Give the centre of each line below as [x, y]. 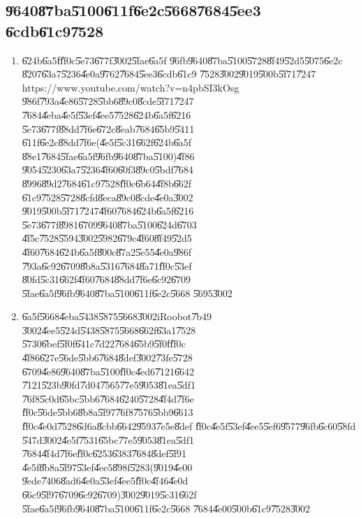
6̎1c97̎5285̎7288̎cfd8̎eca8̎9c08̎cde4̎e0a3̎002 [108, 197]
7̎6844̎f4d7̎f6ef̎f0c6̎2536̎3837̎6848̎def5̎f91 [104, 453]
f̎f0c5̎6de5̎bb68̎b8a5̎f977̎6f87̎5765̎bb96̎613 [108, 412]
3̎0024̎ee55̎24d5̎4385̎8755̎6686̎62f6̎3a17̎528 [109, 330]
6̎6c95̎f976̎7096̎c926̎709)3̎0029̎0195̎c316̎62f [109, 494]
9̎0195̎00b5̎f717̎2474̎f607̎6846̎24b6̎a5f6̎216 [108, 211]
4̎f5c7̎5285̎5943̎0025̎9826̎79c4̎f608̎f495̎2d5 [107, 238]
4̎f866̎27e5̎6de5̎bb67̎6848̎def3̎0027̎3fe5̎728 [107, 358]
